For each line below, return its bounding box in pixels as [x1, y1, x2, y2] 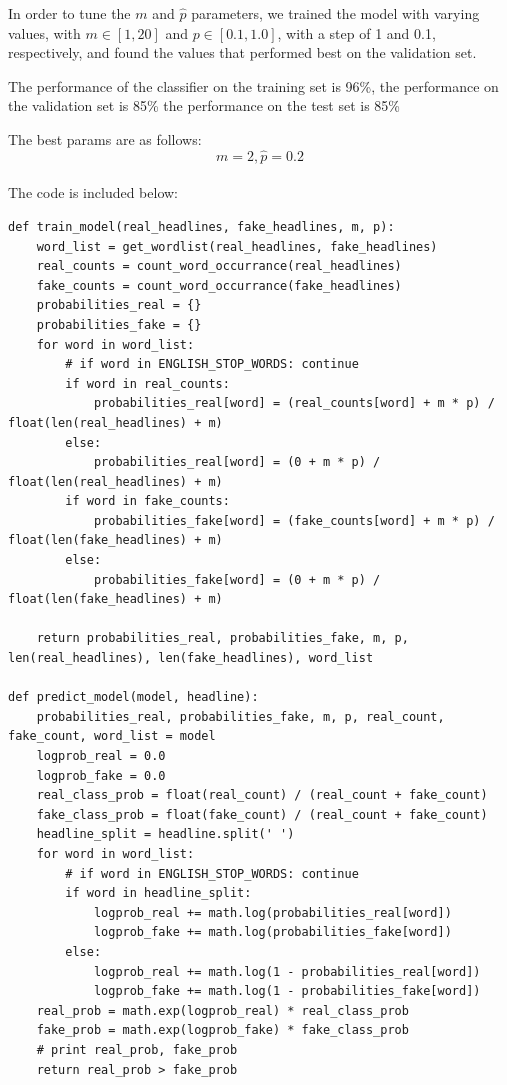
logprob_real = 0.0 [36, 749, 166, 763]
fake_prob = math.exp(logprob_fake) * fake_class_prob [36, 1023, 409, 1038]
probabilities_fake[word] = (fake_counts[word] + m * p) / [93, 513, 495, 528]
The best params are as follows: [8, 128, 202, 149]
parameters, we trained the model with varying [191, 3, 480, 23]
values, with [8, 22, 81, 43]
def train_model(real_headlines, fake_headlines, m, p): [8, 219, 395, 234]
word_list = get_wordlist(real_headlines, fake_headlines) [36, 239, 438, 254]
